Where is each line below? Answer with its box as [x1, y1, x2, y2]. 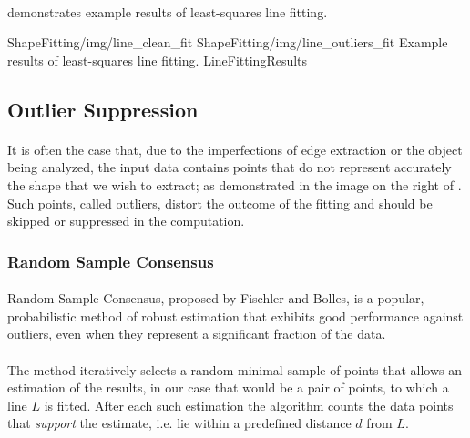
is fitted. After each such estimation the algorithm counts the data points [44, 395, 454, 414]
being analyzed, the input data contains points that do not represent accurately [7, 158, 452, 177]
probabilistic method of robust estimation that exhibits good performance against [7, 306, 464, 325]
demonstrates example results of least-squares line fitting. [7, 2, 328, 21]
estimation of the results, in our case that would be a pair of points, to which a [7, 378, 449, 397]
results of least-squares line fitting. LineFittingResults [7, 50, 308, 69]
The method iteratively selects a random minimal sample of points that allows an [7, 360, 462, 379]
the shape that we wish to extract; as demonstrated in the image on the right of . [7, 175, 462, 194]
